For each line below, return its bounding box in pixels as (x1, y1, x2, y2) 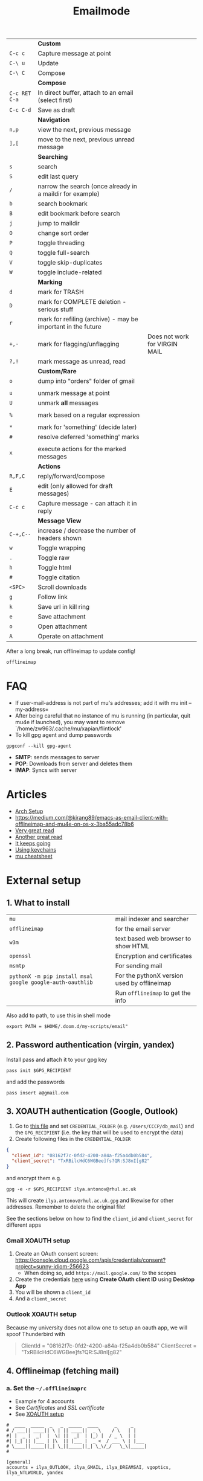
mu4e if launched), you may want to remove (14, 719, 126, 726)
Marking (37, 278, 62, 286)
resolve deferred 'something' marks (37, 433, 140, 442)
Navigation (37, 116, 70, 124)
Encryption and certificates (115, 952, 192, 960)
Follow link (37, 593, 68, 602)
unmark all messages (37, 399, 98, 407)
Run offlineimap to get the (115, 989, 191, 997)
